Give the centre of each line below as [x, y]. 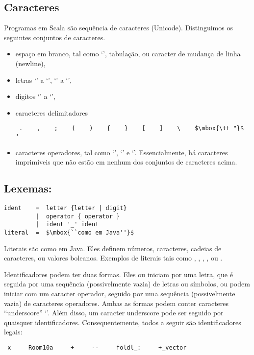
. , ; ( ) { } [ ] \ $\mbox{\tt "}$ [131, 129]
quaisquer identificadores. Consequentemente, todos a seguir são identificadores [123, 322]
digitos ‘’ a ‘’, [35, 96]
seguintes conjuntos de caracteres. [55, 37]
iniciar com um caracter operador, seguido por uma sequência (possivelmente [120, 294]
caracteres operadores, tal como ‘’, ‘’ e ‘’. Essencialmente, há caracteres [122, 152]
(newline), [30, 63]
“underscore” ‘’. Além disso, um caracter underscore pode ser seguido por [114, 313]
